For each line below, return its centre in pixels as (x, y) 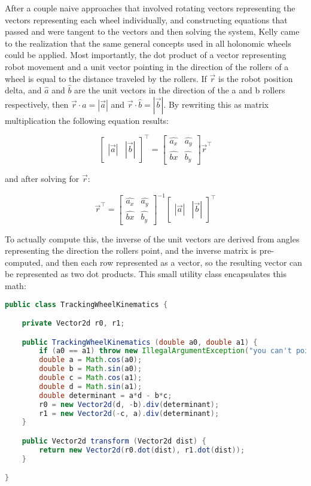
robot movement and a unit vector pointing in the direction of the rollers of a (147, 66)
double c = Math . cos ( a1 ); (91, 378)
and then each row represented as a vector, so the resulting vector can (174, 262)
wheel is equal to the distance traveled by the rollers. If (106, 78)
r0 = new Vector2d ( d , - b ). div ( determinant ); (129, 404)
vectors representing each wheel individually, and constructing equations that (146, 19)
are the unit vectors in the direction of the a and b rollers (180, 90)
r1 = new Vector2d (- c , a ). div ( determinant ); (129, 413)
